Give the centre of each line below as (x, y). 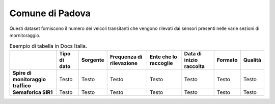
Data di (193, 53)
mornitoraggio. (25, 35)
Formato (227, 60)
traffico (22, 85)
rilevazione (123, 63)
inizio (191, 60)
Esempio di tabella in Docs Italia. (48, 46)
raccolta (194, 66)
